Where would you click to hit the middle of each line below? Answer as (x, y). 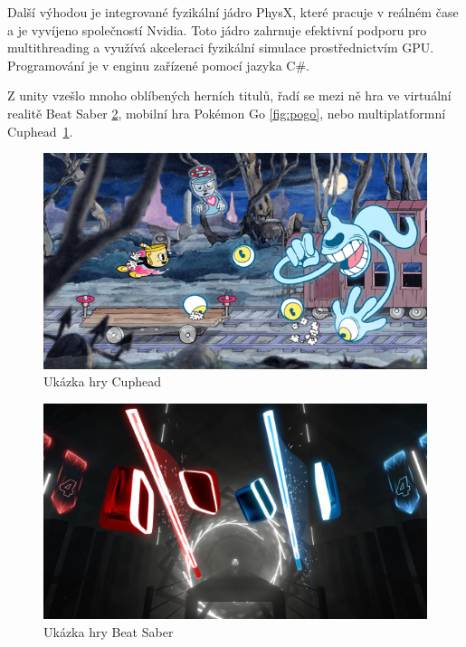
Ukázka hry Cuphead (102, 381)
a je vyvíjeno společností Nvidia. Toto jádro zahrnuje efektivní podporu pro (217, 29)
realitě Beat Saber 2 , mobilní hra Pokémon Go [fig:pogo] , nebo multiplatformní (227, 113)
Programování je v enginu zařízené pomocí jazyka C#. (158, 65)
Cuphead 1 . (40, 131)
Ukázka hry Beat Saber (109, 631)
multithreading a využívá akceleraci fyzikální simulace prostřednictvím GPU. (221, 48)
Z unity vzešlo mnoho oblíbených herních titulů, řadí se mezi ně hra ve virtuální (229, 95)
